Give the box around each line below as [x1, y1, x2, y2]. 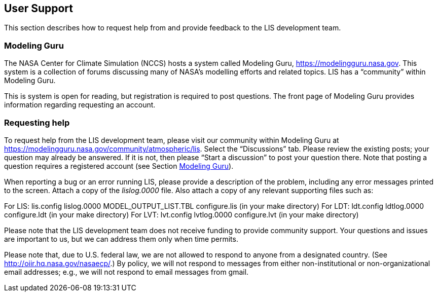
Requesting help [4, 117, 70, 128]
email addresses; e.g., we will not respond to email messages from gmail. [4, 267, 249, 276]
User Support [4, 2, 73, 15]
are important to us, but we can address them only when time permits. [4, 234, 238, 243]
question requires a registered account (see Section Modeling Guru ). [4, 161, 234, 170]
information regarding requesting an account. [4, 100, 156, 109]
